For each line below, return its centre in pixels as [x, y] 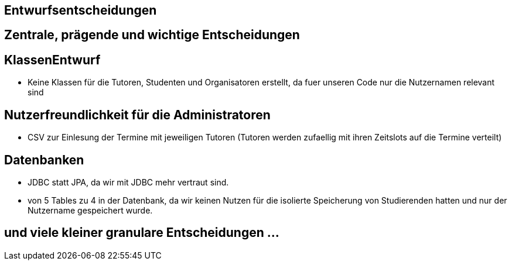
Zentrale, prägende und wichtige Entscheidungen [152, 35]
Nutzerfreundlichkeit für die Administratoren [137, 115]
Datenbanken [44, 160]
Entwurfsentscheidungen [81, 10]
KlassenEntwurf [52, 60]
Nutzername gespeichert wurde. [90, 210]
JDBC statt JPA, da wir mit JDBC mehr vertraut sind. [128, 182]
